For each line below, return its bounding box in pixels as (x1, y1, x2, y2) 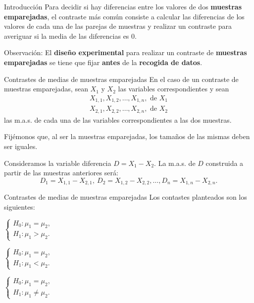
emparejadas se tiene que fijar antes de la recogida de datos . (4, 57, 203, 67)
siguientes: (4, 201, 35, 212)
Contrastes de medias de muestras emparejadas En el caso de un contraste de (4, 74, 239, 84)
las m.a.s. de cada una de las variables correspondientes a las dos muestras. (4, 114, 232, 125)
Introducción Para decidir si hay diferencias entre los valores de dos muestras (4, 1, 242, 11)
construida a (205, 157, 244, 168)
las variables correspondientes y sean (118, 83, 229, 94)
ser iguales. (4, 141, 38, 151)
